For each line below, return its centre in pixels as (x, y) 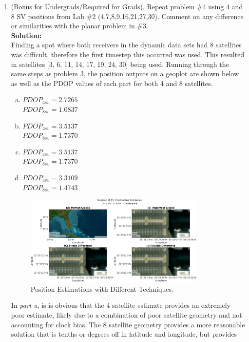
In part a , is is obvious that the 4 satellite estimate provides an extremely (121, 305)
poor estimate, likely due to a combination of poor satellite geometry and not (126, 314)
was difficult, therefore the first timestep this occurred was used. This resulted (128, 54)
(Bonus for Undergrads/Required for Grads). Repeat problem (103, 6)
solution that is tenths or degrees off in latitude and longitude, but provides (124, 334)
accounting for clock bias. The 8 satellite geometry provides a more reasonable (128, 324)
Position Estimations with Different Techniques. (102, 289)
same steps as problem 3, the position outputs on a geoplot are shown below (125, 74)
